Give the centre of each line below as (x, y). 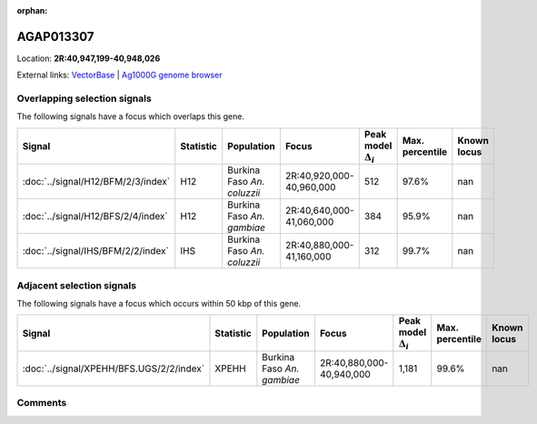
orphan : (32, 10)
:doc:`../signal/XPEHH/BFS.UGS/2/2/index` (113, 368)
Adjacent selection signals (76, 285)
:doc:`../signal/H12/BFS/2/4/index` (95, 217)
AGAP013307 (55, 36)
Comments (42, 403)
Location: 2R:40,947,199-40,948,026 (89, 58)
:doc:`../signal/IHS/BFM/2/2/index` (96, 251)
